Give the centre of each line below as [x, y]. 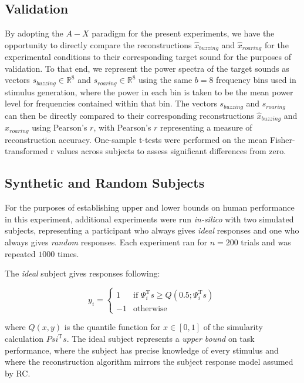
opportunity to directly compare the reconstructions [98, 44]
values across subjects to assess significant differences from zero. [171, 151]
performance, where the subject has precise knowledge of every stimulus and [142, 350]
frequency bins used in [256, 80]
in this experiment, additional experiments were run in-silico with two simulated [149, 219]
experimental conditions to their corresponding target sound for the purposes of [148, 57]
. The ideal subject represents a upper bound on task [161, 338]
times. [68, 253]
